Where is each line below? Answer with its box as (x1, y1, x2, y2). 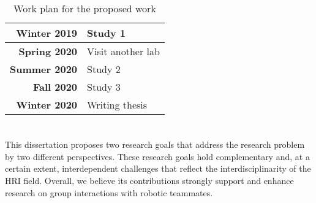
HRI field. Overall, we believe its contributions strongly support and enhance (5, 174, 294, 186)
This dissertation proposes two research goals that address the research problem (5, 138, 305, 151)
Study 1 (87, 26, 126, 40)
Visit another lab (87, 44, 160, 58)
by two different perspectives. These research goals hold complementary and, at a (5, 150, 310, 163)
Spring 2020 (18, 44, 78, 58)
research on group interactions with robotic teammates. (5, 186, 213, 199)
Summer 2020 (10, 62, 78, 76)
